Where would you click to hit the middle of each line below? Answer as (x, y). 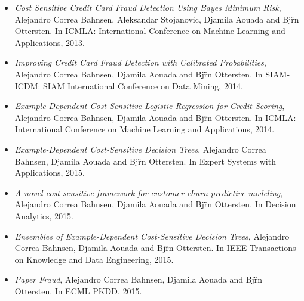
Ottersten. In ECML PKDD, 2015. (78, 291)
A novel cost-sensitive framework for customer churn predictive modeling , (149, 192)
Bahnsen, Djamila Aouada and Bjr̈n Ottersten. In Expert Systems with (145, 161)
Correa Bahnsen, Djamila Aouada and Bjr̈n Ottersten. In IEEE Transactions (155, 248)
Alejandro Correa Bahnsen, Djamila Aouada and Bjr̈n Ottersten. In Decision (155, 204)
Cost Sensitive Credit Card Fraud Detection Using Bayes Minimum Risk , (148, 7)
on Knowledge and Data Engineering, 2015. (94, 259)
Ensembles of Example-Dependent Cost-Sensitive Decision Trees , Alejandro (152, 236)
